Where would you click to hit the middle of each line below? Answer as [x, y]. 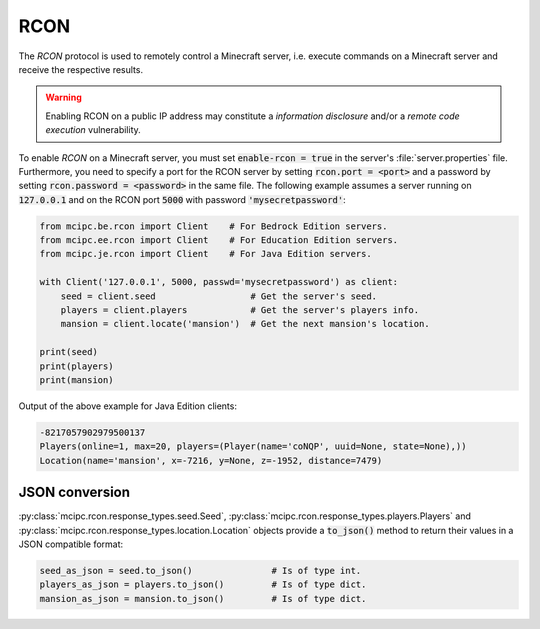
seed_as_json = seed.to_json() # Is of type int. [200, 570]
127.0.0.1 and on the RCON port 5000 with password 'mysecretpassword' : [182, 199]
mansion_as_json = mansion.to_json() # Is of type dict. [203, 598]
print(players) [76, 366]
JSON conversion [74, 492]
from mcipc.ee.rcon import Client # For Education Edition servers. [219, 240]
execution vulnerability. [93, 130]
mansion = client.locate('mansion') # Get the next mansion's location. [245, 324]
